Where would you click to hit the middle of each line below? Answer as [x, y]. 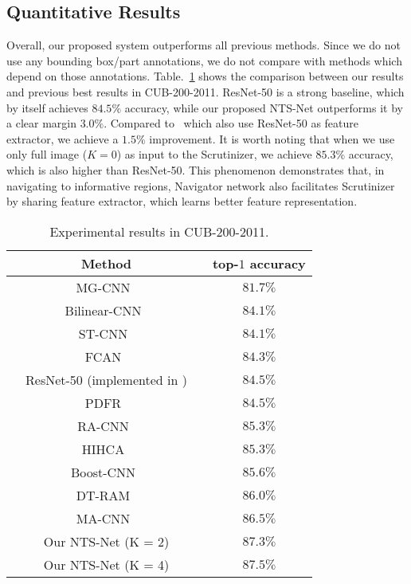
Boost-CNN [103, 472]
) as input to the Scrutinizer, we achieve [214, 154]
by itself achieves [47, 107]
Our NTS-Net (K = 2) [106, 541]
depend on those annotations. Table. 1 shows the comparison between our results [205, 76]
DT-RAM [103, 495]
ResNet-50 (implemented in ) [106, 379]
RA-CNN [103, 425]
